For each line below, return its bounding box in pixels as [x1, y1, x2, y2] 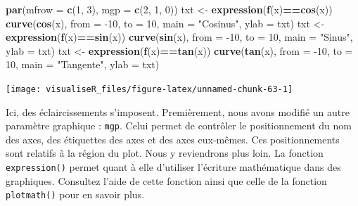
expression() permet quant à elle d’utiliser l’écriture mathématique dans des [6, 160, 341, 174]
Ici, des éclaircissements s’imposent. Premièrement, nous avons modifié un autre [6, 104, 350, 119]
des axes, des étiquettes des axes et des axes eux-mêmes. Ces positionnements [6, 131, 340, 146]
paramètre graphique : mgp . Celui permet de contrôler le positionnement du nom [6, 118, 352, 133]
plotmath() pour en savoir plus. [6, 187, 145, 202]
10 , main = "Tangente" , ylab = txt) [6, 57, 160, 72]
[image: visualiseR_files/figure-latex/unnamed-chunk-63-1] [6, 84, 293, 94]
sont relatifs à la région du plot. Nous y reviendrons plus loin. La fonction [6, 146, 324, 160]
